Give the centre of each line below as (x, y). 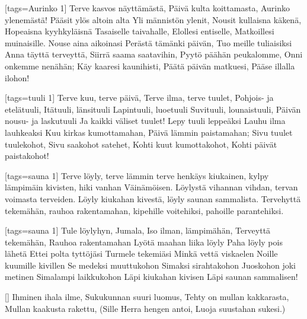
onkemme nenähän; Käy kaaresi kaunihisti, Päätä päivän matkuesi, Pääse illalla (150, 66)
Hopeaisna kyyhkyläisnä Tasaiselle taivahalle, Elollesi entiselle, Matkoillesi (140, 31)
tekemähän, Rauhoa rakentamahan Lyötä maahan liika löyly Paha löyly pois (144, 242)
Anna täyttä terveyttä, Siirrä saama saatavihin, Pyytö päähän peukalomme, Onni (154, 54)
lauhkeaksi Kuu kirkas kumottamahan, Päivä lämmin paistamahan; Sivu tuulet (149, 132)
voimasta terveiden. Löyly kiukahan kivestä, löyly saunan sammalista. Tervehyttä (153, 198)
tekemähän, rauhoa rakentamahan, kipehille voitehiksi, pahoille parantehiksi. (144, 210)
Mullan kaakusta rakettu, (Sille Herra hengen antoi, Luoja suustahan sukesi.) (145, 308)
